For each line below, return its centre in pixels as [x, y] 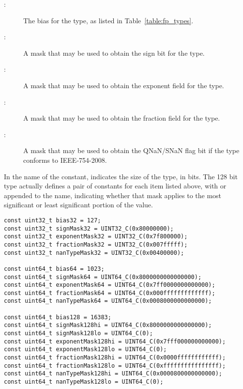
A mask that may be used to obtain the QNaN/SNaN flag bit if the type [131, 150]
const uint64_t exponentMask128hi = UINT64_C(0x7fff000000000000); [115, 341]
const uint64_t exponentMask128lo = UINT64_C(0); [85, 350]
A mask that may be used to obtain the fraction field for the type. [122, 118]
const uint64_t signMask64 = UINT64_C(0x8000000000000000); [103, 277]
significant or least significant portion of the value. [78, 205]
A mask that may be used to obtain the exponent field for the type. [124, 85]
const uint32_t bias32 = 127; [53, 220]
